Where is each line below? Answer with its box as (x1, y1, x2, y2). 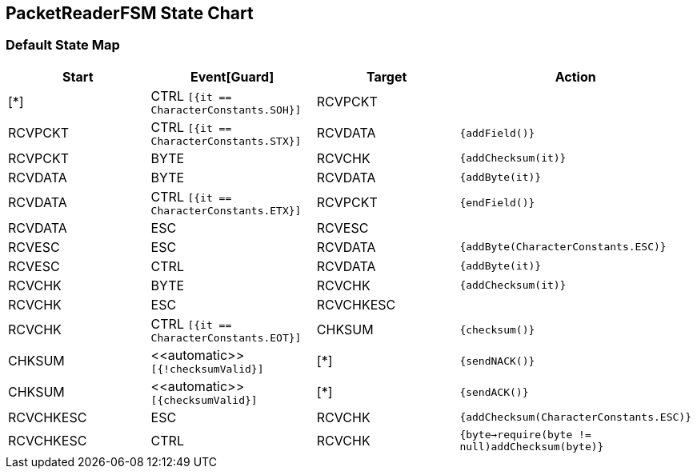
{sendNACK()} (459, 354, 535, 367)
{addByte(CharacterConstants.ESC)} (459, 241, 667, 253)
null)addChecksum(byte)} (459, 440, 604, 453)
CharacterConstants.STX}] (150, 134, 302, 147)
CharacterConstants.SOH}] (150, 103, 302, 116)
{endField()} (459, 196, 535, 209)
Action (555, 68, 596, 85)
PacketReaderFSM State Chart (6, 3, 254, 23)
